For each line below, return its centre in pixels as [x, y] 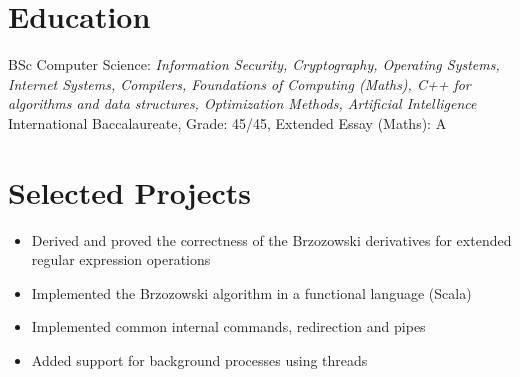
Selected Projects [129, 191]
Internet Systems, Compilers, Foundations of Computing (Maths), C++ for [239, 83]
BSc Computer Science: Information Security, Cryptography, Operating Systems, [254, 64]
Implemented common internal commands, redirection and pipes [228, 326]
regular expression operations [121, 259]
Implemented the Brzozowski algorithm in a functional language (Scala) [251, 292]
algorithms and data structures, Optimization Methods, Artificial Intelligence [242, 103]
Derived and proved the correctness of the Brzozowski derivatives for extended [271, 239]
